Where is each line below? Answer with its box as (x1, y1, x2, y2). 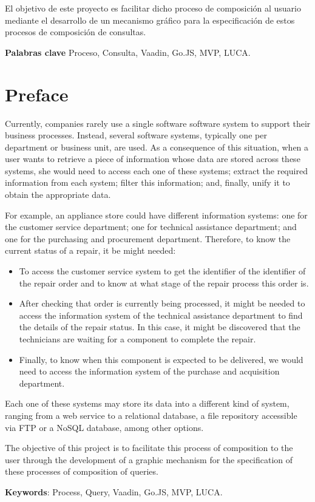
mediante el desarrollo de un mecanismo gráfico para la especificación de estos (5, 13, 295, 26)
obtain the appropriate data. (5, 188, 111, 201)
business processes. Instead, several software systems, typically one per (5, 129, 267, 141)
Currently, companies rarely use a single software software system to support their (5, 117, 311, 129)
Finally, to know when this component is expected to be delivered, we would (19, 353, 303, 365)
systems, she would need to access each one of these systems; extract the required (5, 164, 308, 177)
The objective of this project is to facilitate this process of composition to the (5, 441, 293, 454)
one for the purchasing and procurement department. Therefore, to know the (5, 232, 291, 245)
